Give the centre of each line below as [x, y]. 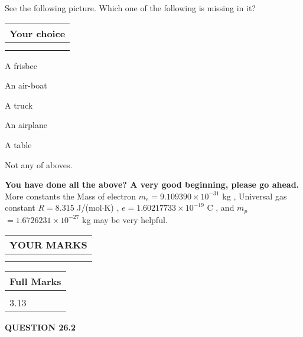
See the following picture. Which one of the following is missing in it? [130, 8]
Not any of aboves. [39, 164]
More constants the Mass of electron [71, 196]
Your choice [38, 33]
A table [18, 144]
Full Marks [35, 282]
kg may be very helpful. [125, 219]
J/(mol [89, 207]
